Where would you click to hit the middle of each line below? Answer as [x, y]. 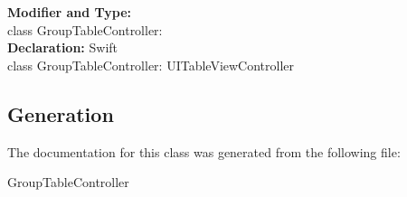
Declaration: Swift [63, 47]
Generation [61, 113]
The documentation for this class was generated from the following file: [204, 151]
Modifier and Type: [70, 12]
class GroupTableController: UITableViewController [151, 65]
